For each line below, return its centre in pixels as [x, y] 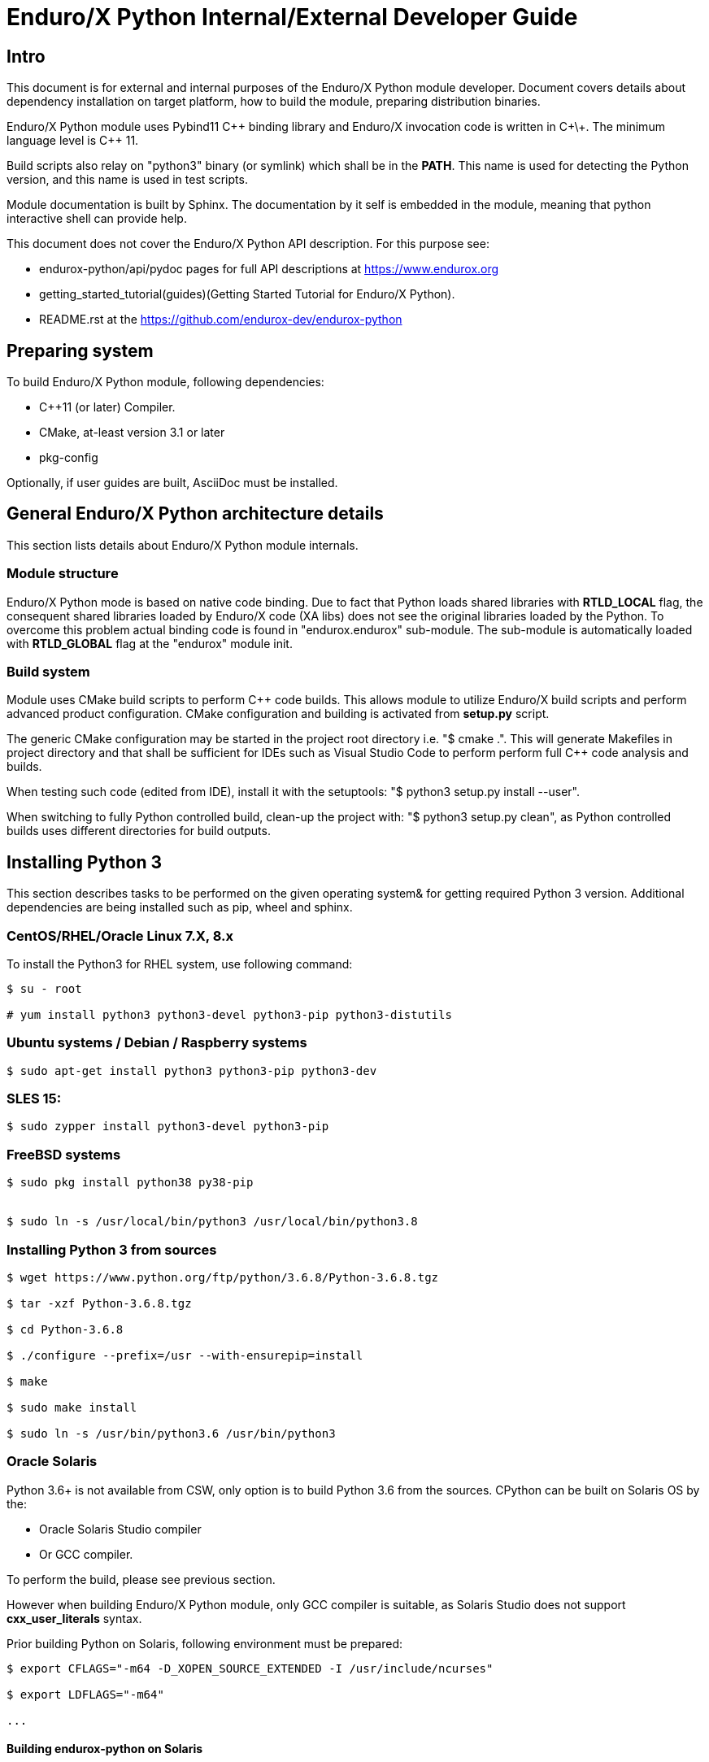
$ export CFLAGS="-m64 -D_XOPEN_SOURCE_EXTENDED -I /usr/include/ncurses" [250, 1668]
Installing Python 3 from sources [112, 1249]
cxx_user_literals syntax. [74, 1618]
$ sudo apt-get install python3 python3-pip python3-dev [192, 1070]
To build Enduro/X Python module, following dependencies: [165, 382]
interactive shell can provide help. [97, 219]
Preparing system [80, 350]
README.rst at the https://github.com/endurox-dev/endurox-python [221, 320]
